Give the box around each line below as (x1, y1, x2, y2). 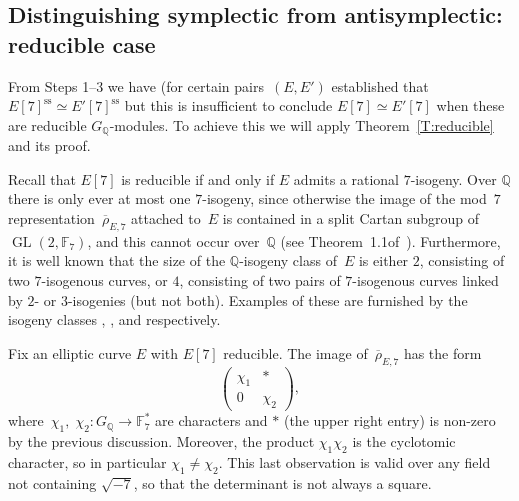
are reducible (8, 114, 87, 135)
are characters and (155, 410, 268, 431)
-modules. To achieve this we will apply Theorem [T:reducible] (109, 114, 494, 135)
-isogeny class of (239, 250, 337, 271)
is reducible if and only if (121, 168, 275, 189)
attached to (131, 208, 201, 229)
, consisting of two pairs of (179, 270, 341, 290)
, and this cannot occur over (87, 230, 260, 251)
